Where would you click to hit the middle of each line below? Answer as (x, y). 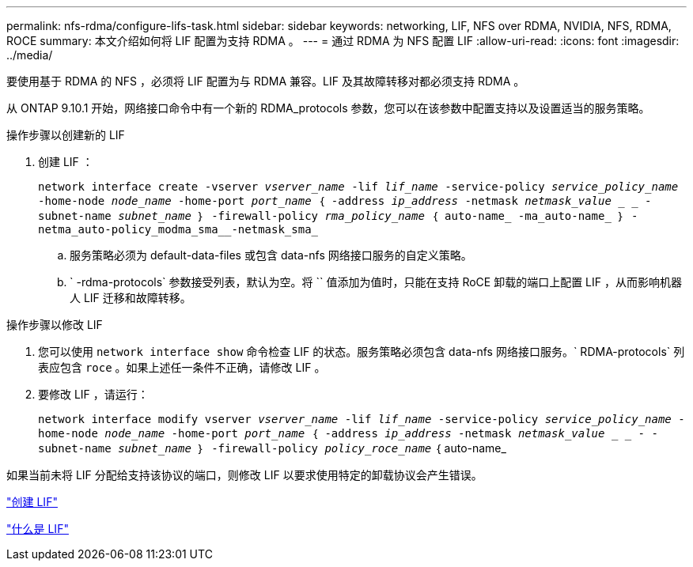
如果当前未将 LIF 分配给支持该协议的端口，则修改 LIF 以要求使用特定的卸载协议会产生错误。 (244, 475)
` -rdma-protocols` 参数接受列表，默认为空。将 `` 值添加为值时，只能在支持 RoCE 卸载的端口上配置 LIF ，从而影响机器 (376, 282)
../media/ (30, 55)
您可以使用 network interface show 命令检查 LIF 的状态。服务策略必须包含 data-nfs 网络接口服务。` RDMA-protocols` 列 (362, 352)
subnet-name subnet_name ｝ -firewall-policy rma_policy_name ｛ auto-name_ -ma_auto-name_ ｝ (331, 216)
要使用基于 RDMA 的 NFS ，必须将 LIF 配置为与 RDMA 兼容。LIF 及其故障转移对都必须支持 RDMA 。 (266, 81)
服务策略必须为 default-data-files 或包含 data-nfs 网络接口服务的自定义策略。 (271, 255)
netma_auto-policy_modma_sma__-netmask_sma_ (178, 229)
